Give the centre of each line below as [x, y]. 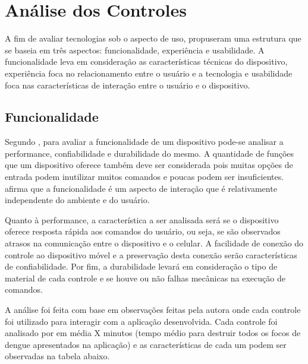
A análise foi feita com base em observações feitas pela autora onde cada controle [153, 310]
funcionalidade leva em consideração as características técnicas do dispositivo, [146, 61]
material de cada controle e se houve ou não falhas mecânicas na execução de [145, 278]
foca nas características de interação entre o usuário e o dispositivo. [128, 85]
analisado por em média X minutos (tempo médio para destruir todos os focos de [153, 333]
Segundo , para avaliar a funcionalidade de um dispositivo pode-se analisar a [144, 142]
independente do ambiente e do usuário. [77, 200]
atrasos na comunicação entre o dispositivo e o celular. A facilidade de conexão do [154, 243]
